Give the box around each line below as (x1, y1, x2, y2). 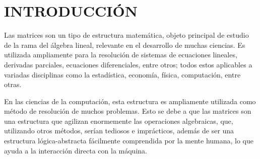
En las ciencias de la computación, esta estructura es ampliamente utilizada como (4, 96, 256, 106)
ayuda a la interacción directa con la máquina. (4, 145, 147, 155)
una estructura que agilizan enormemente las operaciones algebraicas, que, (4, 115, 233, 126)
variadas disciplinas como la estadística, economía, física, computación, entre (4, 69, 241, 79)
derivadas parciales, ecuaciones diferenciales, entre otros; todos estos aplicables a (4, 59, 252, 69)
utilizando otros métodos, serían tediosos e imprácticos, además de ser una (4, 125, 234, 136)
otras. (4, 79, 22, 90)
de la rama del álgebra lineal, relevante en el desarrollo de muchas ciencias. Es (4, 39, 245, 50)
